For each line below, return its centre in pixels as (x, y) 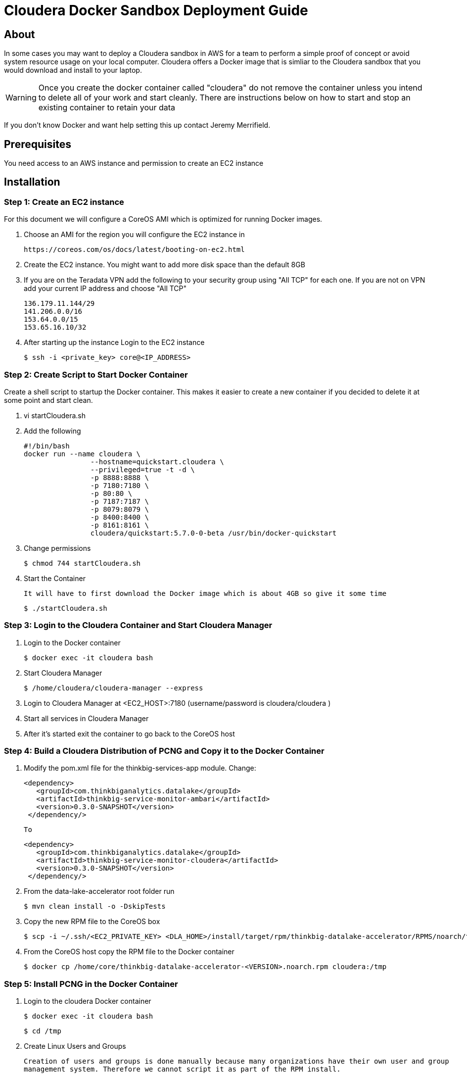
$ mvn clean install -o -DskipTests (95, 906)
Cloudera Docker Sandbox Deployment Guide (156, 10)
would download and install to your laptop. (73, 70)
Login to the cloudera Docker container (88, 1001)
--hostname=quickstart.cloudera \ (157, 462)
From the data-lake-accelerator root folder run (99, 891)
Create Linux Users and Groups (75, 1046)
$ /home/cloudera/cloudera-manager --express (114, 688)
